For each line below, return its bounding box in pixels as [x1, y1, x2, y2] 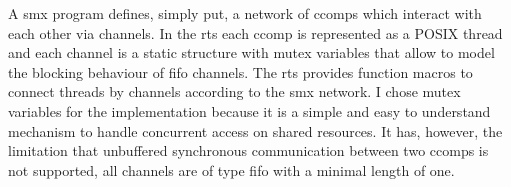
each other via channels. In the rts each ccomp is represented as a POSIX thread [8, 22, 503, 43]
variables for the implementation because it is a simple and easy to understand [8, 100, 491, 121]
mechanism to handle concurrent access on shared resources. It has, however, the [8, 120, 503, 141]
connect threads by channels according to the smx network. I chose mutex [8, 81, 461, 102]
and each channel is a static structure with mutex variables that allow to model [8, 42, 495, 63]
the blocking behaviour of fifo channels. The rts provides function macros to [8, 61, 473, 82]
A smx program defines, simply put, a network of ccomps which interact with [8, 3, 482, 23]
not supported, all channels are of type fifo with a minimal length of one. [8, 159, 455, 180]
